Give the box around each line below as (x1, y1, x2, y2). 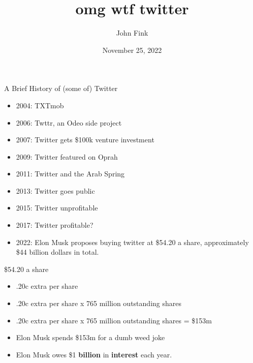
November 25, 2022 (102, 44, 162, 55)
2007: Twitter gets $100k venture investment (16, 134, 154, 145)
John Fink (116, 27, 148, 38)
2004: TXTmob (16, 100, 64, 110)
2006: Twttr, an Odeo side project (16, 117, 122, 128)
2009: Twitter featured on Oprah (16, 151, 118, 162)
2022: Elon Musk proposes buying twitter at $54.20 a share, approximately (16, 236, 249, 247)
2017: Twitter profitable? (16, 220, 93, 230)
